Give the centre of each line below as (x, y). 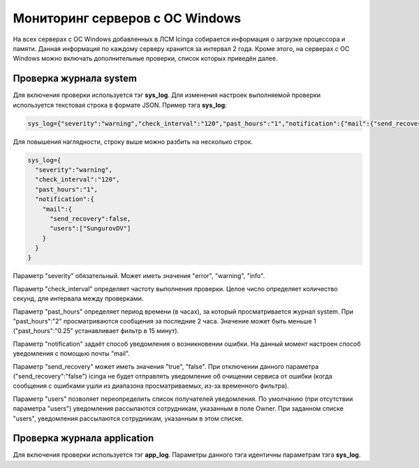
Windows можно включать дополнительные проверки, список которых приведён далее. (145, 59)
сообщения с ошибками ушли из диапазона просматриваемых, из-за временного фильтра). (151, 386)
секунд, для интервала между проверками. (78, 299)
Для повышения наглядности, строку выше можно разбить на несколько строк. (133, 141)
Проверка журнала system (75, 79)
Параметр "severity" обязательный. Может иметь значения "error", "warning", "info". (139, 276)
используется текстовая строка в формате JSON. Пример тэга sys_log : (120, 105)
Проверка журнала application (83, 438)
